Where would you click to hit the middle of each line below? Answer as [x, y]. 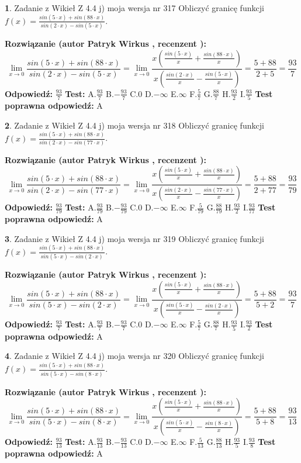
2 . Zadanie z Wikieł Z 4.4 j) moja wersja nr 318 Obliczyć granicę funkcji [134, 125]
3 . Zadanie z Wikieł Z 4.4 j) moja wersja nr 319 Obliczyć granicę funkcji [134, 238]
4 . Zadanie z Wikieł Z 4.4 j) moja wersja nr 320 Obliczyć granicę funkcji [134, 356]
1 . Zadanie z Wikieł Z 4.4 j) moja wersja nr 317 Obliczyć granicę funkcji [134, 8]
